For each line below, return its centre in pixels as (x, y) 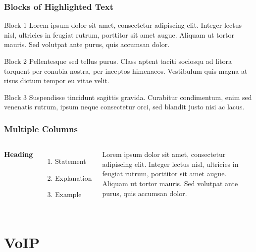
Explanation (74, 177)
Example (68, 194)
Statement (71, 161)
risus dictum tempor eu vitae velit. (57, 80)
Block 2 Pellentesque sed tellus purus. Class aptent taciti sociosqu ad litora (118, 61)
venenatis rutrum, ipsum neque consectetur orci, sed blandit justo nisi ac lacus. (124, 107)
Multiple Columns (41, 128)
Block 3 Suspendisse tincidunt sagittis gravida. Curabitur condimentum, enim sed (128, 97)
